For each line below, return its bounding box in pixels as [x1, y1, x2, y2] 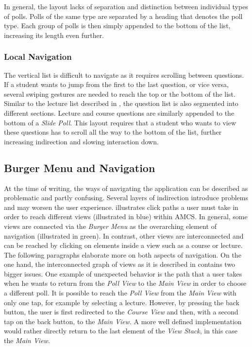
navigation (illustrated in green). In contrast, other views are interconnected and [4, 230, 244, 241]
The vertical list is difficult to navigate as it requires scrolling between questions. [4, 69, 244, 80]
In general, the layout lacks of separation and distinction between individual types [4, 1, 248, 11]
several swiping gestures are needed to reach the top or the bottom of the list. [4, 88, 235, 99]
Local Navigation [4, 51, 72, 63]
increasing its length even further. [4, 30, 104, 40]
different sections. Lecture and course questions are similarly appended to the [4, 107, 235, 118]
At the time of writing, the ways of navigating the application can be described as [4, 183, 248, 193]
